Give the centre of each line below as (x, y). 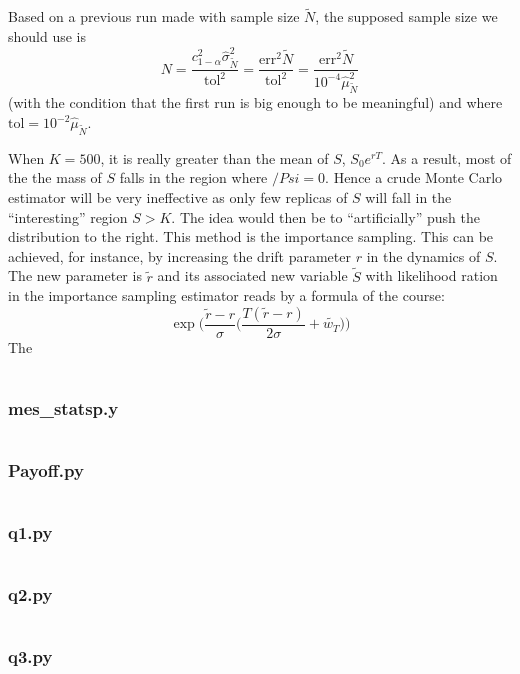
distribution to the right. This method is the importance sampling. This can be (251, 236)
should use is (47, 36)
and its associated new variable (252, 275)
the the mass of (55, 177)
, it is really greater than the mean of (214, 157)
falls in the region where (193, 177)
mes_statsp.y (63, 407)
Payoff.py (46, 469)
